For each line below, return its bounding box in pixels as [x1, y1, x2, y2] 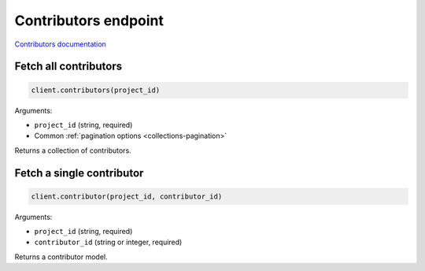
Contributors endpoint [14, 12, 164, 29]
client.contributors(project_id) [31, 85, 161, 95]
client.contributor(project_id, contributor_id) [31, 191, 223, 201]
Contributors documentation [14, 39, 106, 49]
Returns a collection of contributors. [14, 146, 131, 155]
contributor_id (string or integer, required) [34, 237, 183, 247]
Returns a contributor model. [14, 252, 108, 262]
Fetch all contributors [14, 60, 122, 73]
